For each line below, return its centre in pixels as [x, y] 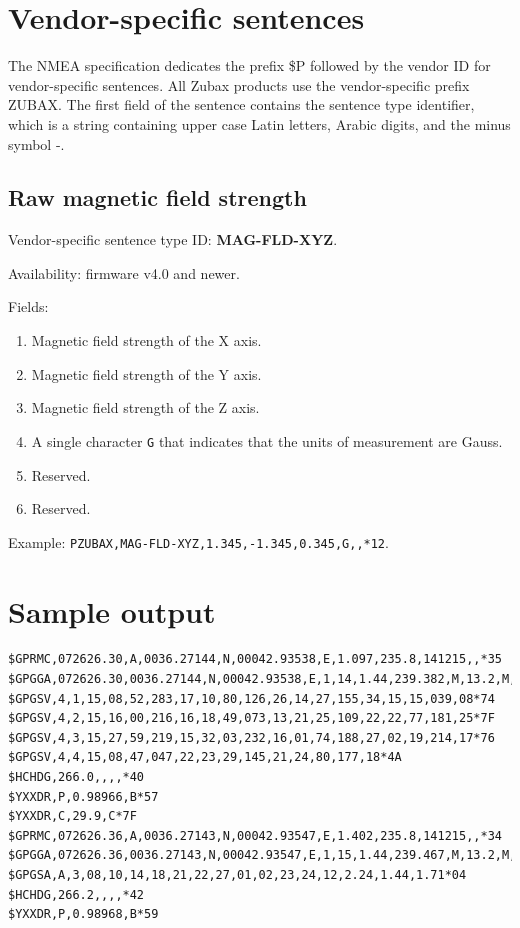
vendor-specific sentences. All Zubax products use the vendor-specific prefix [239, 84]
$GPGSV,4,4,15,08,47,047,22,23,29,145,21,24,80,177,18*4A [205, 757]
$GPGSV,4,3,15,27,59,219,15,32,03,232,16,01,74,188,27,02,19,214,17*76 [251, 737]
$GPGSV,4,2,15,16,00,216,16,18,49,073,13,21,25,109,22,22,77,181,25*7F [251, 718]
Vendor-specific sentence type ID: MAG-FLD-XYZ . [173, 239]
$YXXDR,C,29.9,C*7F [72, 816]
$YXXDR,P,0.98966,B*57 [83, 796]
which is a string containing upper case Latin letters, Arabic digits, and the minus [259, 123]
